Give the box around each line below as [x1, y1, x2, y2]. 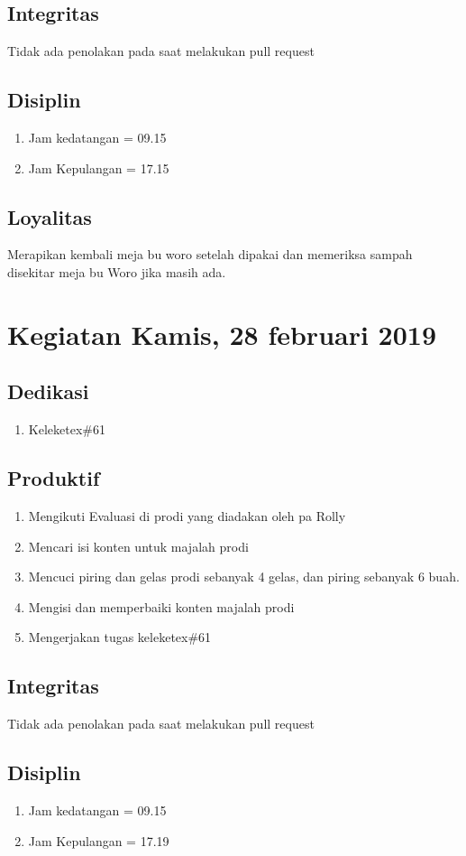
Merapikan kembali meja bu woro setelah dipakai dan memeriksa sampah [7, 245, 413, 264]
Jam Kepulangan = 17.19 [28, 831, 169, 850]
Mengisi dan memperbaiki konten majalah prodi [28, 597, 295, 616]
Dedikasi [7, 377, 89, 405]
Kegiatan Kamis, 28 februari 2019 [7, 315, 437, 352]
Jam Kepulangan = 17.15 [28, 158, 169, 177]
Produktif [7, 464, 100, 492]
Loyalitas [7, 202, 92, 230]
